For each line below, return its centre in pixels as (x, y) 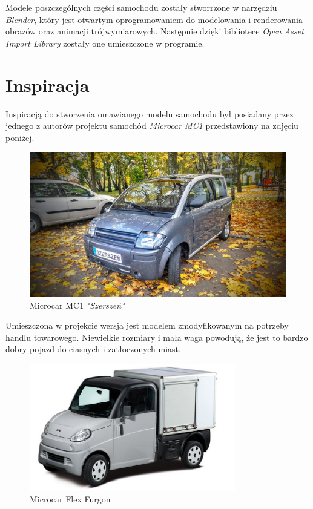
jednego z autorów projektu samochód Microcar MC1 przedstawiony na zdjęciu (152, 126)
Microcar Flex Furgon (70, 499)
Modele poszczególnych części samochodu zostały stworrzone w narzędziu (141, 7)
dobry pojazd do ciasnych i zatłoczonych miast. (93, 349)
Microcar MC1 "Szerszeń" (77, 305)
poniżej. (20, 137)
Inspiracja (48, 84)
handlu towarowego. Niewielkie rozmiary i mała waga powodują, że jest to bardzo (157, 337)
